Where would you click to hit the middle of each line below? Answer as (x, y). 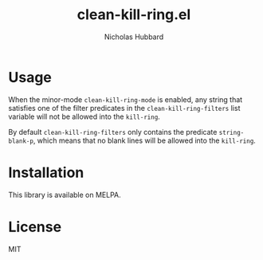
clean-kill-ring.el (134, 15)
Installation (46, 172)
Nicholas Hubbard (134, 37)
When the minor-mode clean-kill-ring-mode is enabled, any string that (126, 99)
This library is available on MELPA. (65, 195)
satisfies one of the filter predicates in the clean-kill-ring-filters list (124, 108)
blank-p (21, 141)
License (35, 227)
